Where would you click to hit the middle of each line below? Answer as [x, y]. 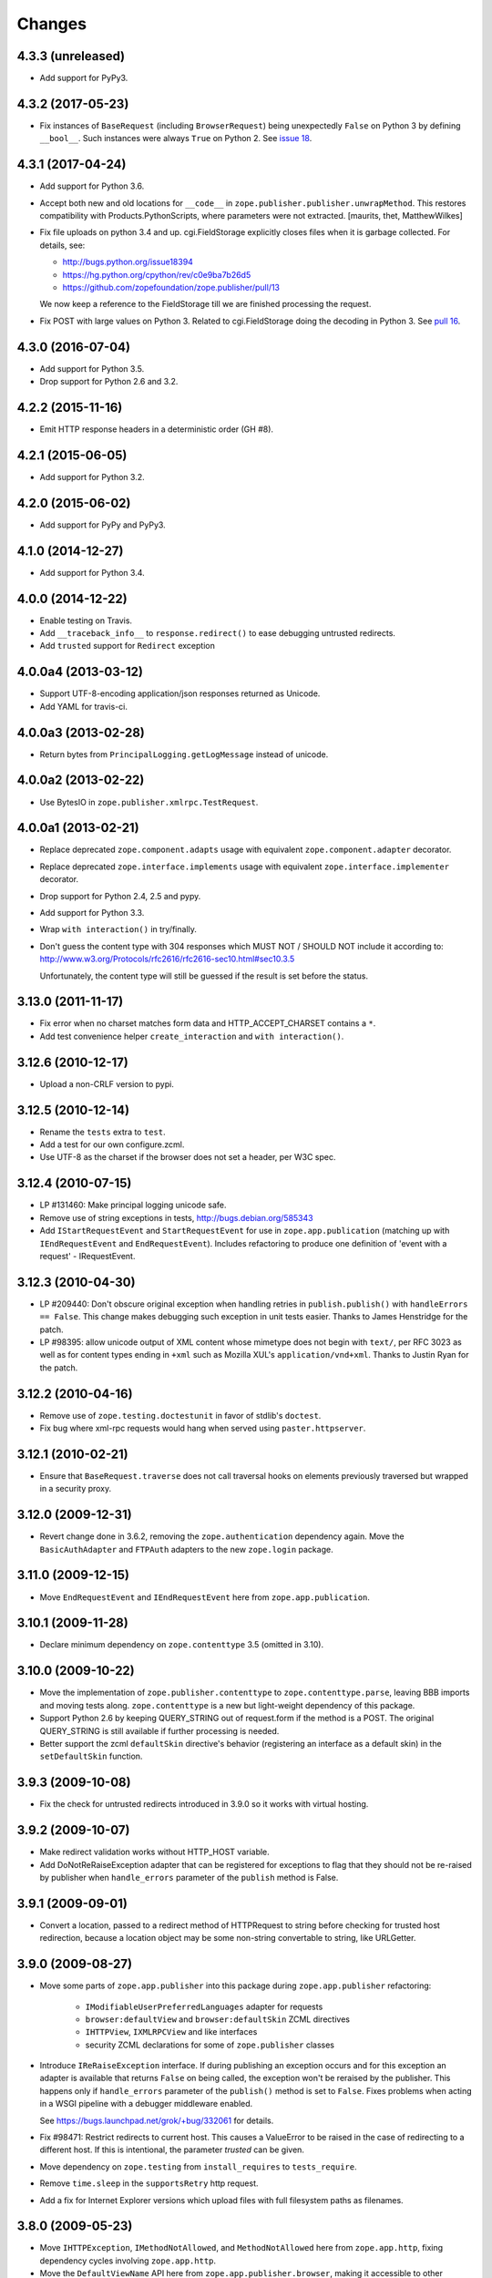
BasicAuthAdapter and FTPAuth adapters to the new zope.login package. [186, 1549]
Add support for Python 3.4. [92, 572]
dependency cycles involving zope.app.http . [128, 2261]
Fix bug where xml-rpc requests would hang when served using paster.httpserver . [203, 1428]
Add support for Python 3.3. [92, 912]
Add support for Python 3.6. [92, 186]
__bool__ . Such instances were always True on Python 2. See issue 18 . [176, 139]
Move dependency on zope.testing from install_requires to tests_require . [198, 2166]
